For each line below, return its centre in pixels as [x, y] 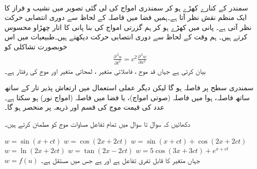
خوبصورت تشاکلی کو [36, 46]
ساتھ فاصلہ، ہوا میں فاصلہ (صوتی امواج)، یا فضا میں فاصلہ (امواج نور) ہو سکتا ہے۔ [127, 97]
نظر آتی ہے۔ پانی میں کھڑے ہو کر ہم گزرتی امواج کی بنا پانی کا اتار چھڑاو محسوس [128, 27]
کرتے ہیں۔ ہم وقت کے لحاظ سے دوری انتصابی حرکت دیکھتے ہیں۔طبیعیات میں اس [126, 37]
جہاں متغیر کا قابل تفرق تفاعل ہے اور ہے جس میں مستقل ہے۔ [120, 160]
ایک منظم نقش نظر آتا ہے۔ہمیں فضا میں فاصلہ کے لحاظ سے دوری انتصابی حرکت [126, 17]
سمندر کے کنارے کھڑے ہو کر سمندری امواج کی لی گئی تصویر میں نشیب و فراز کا [126, 7]
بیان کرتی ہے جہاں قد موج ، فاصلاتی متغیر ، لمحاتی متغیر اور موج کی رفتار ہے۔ [105, 71]
